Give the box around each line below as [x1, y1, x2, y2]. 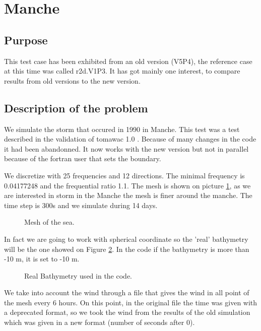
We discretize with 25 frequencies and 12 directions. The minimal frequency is [4, 170, 245, 180]
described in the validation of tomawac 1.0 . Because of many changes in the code [4, 134, 256, 144]
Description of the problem [4, 100, 148, 115]
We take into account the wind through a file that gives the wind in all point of [4, 287, 249, 298]
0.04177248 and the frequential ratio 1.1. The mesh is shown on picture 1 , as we [4, 180, 251, 190]
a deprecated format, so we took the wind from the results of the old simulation [4, 307, 250, 317]
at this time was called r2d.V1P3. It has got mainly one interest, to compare [4, 65, 240, 76]
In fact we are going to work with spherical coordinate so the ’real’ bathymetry [4, 233, 248, 244]
